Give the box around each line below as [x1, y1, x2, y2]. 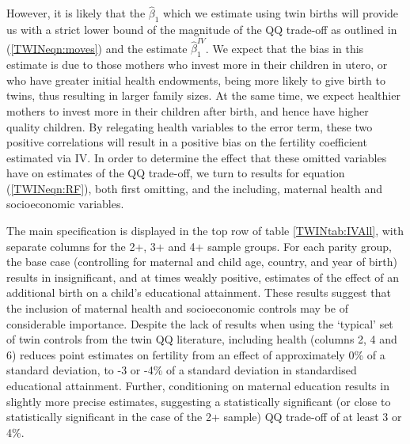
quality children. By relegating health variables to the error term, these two [6, 118, 373, 135]
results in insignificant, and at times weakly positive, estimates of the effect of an [6, 268, 399, 285]
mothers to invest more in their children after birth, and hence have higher [6, 102, 369, 119]
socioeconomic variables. [6, 195, 124, 212]
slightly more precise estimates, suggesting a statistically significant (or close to [6, 393, 391, 409]
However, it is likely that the [6, 5, 146, 21]
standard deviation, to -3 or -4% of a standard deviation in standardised [6, 362, 357, 378]
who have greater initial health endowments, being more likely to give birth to [6, 71, 385, 88]
